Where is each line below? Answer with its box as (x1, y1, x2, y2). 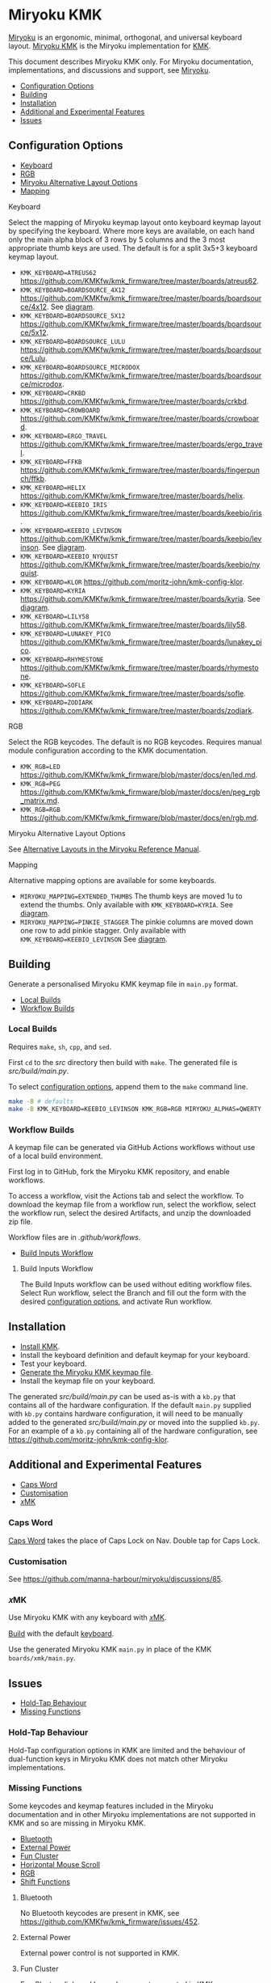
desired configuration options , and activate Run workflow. (19, 1296, 212, 1306)
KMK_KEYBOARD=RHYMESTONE (19, 655, 104, 664)
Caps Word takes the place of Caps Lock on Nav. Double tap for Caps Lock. (8, 1535, 261, 1545)
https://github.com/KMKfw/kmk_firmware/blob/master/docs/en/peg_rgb (19, 787, 261, 797)
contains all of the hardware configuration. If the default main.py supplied (8, 1400, 252, 1410)
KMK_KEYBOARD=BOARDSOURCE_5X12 (19, 311, 126, 320)
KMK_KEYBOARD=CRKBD (19, 389, 86, 397)
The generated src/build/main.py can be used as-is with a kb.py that (8, 1391, 236, 1401)
